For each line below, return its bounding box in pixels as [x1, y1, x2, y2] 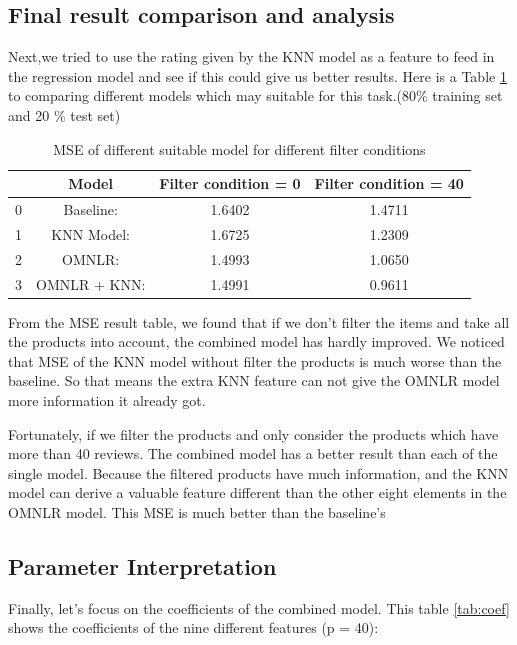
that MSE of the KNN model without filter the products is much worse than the [8, 350, 502, 371]
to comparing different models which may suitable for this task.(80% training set [8, 85, 503, 106]
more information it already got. [8, 390, 206, 411]
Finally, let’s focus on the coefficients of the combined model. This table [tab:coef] [8, 597, 510, 618]
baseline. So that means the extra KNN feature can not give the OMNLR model [8, 370, 500, 391]
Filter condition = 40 [314, 173, 464, 194]
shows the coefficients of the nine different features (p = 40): [8, 617, 379, 638]
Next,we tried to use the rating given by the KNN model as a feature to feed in [8, 46, 495, 67]
